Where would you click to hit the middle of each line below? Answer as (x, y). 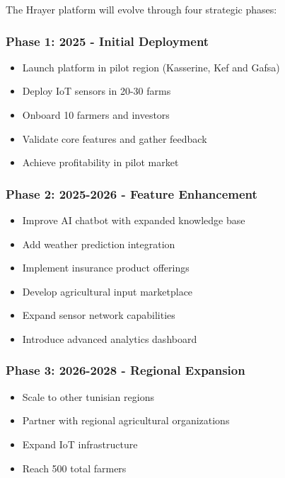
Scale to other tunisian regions (88, 396)
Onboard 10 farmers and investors (96, 115)
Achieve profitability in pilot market (100, 162)
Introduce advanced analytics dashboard (110, 338)
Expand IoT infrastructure (80, 444)
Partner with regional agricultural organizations (126, 420)
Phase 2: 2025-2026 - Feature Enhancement (132, 193)
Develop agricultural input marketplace (107, 291)
